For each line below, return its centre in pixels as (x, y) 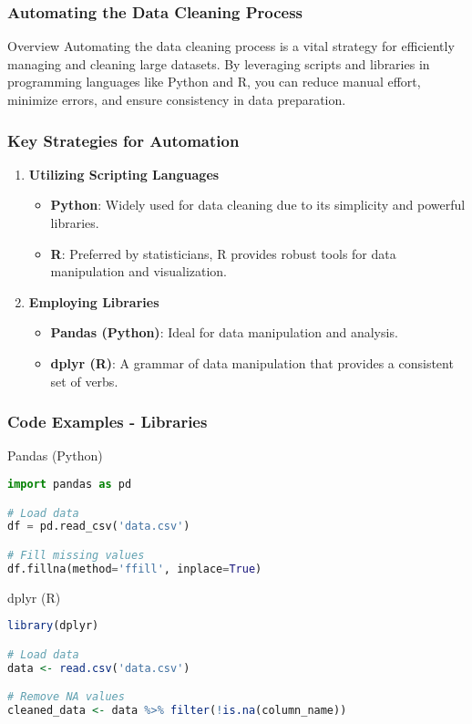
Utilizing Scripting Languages (124, 174)
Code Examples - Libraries (108, 422)
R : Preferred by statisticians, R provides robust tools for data (223, 253)
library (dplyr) (53, 626)
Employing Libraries (94, 301)
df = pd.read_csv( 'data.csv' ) (99, 527)
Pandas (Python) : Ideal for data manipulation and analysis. (224, 332)
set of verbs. (84, 381)
